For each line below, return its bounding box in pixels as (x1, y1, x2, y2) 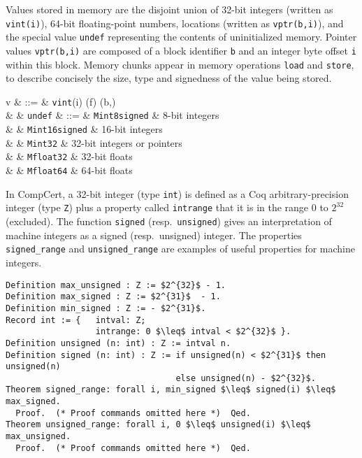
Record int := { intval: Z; (6, 315, 146, 325)
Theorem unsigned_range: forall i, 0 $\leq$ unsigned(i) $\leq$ (6, 420, 311, 430)
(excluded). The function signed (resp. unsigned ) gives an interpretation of (6, 214, 332, 229)
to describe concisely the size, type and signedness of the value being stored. (6, 71, 332, 85)
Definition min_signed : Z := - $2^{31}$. (6, 303, 206, 313)
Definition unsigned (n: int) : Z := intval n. (6, 338, 231, 348)
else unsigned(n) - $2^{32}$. (175, 373, 316, 383)
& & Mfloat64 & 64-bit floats (6, 163, 133, 178)
